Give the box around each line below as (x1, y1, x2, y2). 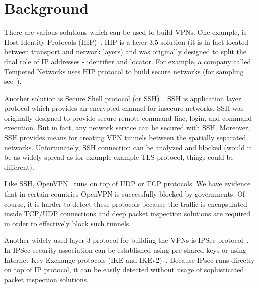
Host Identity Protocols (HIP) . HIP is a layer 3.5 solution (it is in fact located (4, 36, 248, 47)
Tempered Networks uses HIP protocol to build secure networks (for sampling (4, 66, 244, 76)
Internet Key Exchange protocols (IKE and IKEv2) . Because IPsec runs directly (4, 254, 255, 265)
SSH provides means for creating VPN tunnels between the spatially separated (4, 132, 246, 143)
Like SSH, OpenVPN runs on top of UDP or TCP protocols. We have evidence (4, 178, 251, 189)
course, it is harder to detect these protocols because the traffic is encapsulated (4, 198, 247, 209)
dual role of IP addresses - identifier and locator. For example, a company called (4, 56, 251, 66)
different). (4, 161, 34, 172)
